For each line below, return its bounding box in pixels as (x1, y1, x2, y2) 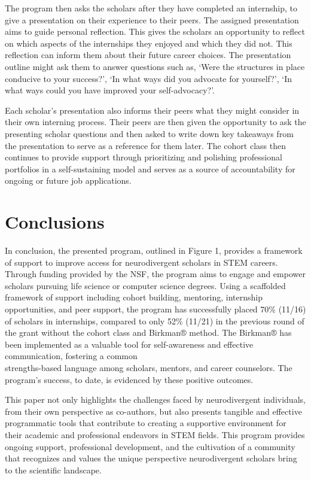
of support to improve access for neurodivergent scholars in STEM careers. (5, 256, 278, 268)
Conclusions (5, 209, 105, 234)
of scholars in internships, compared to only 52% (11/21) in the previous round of (5, 314, 304, 327)
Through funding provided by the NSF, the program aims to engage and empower (5, 268, 306, 280)
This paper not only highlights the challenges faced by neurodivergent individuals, (5, 393, 306, 406)
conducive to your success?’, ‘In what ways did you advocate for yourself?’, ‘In (5, 72, 292, 84)
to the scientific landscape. (5, 463, 102, 476)
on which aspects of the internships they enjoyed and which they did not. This (5, 37, 292, 49)
